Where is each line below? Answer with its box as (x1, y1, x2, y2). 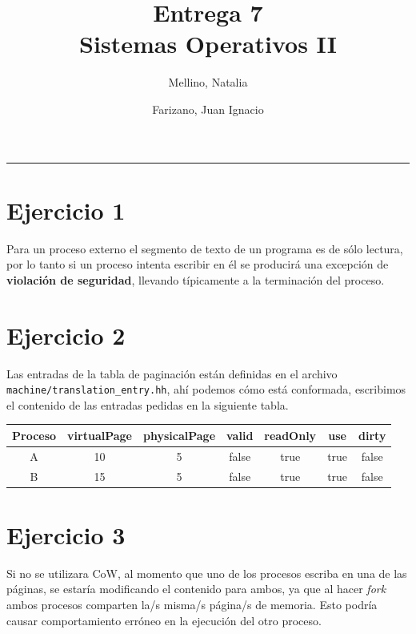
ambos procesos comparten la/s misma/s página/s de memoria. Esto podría (6, 596, 378, 612)
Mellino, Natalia (168, 74, 248, 91)
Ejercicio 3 (6, 518, 126, 551)
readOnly (264, 426, 317, 443)
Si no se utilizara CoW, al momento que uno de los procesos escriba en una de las (6, 564, 407, 581)
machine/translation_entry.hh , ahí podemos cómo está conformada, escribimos (6, 381, 406, 398)
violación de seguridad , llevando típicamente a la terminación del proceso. (6, 271, 385, 288)
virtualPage (67, 426, 132, 443)
